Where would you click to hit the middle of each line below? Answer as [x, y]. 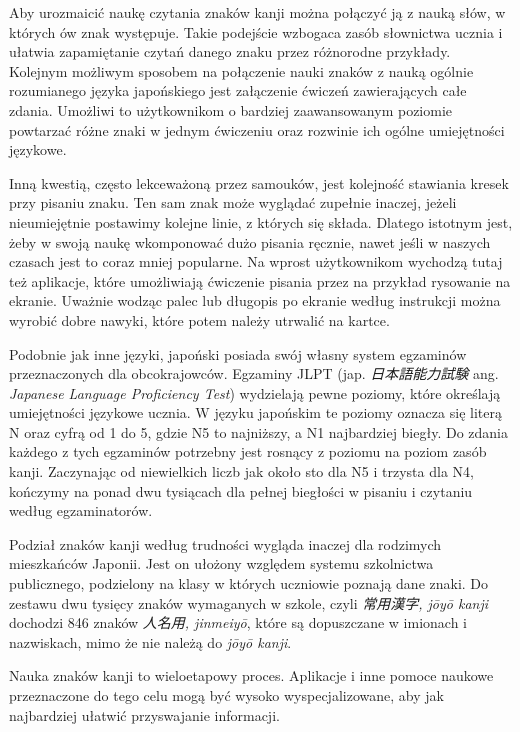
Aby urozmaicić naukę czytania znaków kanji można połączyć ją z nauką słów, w [257, 12]
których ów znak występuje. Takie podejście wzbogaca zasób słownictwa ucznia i [256, 31]
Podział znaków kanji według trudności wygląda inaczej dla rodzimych [225, 543]
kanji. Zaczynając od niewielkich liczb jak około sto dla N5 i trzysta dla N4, [241, 471]
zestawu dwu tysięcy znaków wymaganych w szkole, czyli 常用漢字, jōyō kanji [249, 602]
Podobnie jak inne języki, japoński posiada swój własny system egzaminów [238, 353]
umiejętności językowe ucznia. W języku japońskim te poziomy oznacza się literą [255, 412]
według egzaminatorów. [81, 510]
